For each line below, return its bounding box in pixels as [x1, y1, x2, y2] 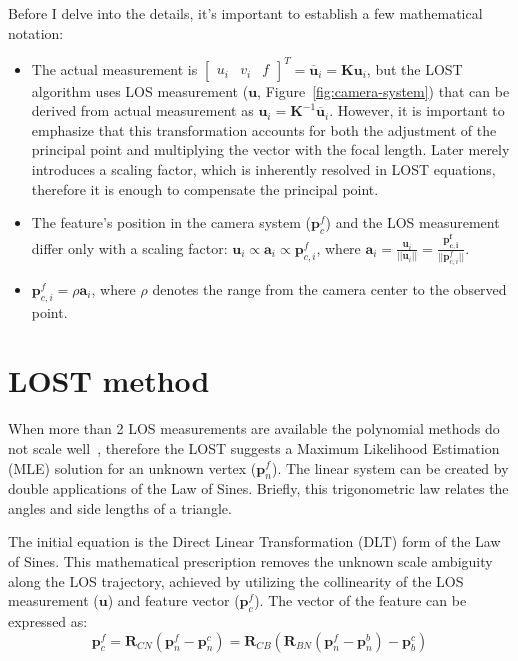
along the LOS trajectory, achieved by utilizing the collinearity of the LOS [8, 570, 464, 591]
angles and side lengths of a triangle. [8, 497, 232, 518]
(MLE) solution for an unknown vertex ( [8, 457, 257, 478]
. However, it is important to [329, 100, 505, 121]
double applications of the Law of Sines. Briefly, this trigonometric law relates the [8, 478, 509, 499]
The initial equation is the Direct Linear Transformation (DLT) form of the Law [8, 531, 501, 552]
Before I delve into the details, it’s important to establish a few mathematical [8, 3, 483, 23]
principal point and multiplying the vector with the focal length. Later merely [31, 139, 510, 160]
